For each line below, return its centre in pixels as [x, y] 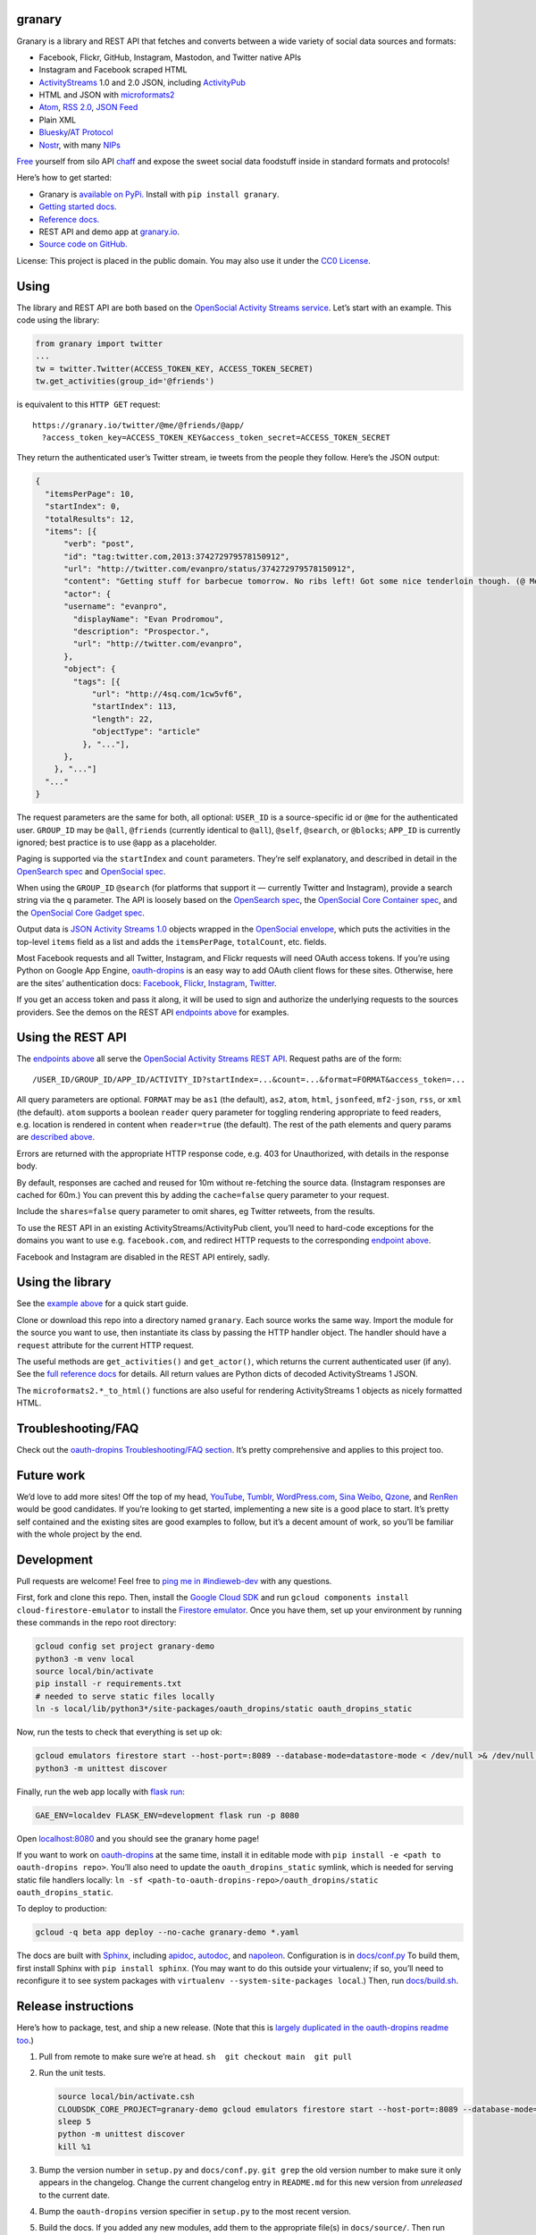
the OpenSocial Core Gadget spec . [80, 913]
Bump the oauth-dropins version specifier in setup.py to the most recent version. [195, 2211]
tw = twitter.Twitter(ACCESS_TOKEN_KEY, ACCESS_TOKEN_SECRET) [174, 368]
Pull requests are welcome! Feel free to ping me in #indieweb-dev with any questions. [174, 1581]
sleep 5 [74, 2122]
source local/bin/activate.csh [126, 2097]
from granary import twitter [99, 344]
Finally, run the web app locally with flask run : [100, 1792]
